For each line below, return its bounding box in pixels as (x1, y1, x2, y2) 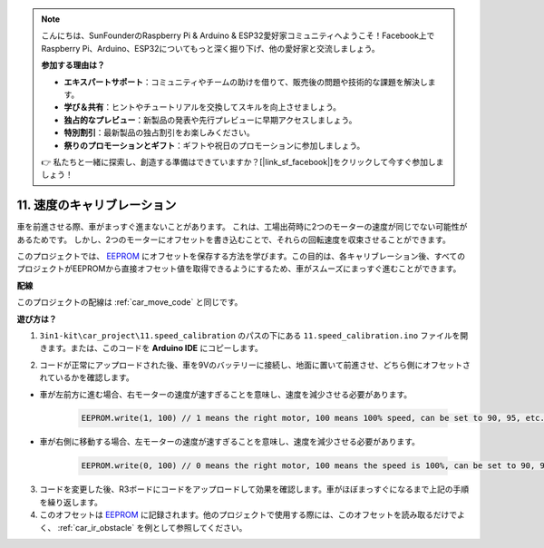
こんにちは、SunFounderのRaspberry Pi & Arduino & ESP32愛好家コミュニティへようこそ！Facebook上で (41, 30, 435, 41)
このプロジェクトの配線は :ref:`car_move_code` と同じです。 (16, 297, 243, 308)
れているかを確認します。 (39, 372, 135, 383)
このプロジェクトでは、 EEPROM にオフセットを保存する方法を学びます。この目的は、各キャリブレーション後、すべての (16, 250, 466, 261)
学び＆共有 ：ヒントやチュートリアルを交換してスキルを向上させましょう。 (63, 102, 342, 113)
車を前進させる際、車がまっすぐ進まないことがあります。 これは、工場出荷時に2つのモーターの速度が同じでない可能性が (16, 221, 468, 232)
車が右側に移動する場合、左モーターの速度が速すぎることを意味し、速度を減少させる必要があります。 (39, 436, 421, 447)
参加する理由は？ (41, 60, 105, 71)
